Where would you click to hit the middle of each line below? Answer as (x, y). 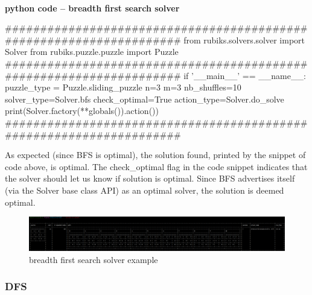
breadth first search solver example (94, 259)
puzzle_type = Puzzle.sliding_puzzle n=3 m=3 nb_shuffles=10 (123, 87)
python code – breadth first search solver (92, 8)
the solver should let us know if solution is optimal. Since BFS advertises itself (150, 178)
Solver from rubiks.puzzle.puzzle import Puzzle (92, 52)
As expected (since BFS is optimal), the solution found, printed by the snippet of (155, 155)
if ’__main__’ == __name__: (245, 75)
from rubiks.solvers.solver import (244, 40)
